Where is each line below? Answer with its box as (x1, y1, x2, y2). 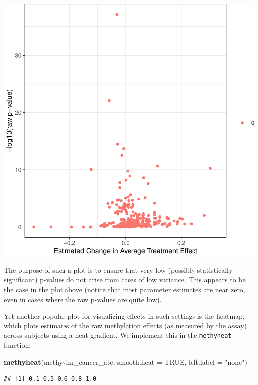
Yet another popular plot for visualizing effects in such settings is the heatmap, (4, 311, 245, 321)
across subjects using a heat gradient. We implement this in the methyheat (4, 330, 232, 340)
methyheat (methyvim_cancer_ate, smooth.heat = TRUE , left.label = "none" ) (4, 356, 247, 367)
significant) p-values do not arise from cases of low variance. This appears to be (4, 274, 246, 285)
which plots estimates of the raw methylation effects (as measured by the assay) (4, 320, 247, 330)
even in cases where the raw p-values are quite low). (4, 294, 162, 304)
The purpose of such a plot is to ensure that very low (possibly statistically (4, 264, 233, 275)
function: (4, 340, 31, 350)
